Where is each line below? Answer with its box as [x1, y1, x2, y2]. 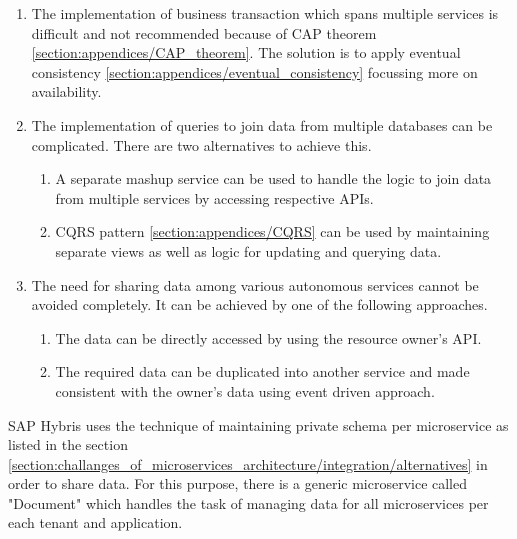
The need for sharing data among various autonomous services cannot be [31, 274, 479, 295]
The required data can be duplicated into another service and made [55, 361, 470, 382]
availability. [31, 81, 102, 102]
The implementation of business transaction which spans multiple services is [31, 3, 499, 23]
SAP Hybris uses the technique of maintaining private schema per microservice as [8, 414, 509, 435]
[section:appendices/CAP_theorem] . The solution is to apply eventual [31, 42, 461, 63]
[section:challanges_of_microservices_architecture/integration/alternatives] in [8, 453, 488, 474]
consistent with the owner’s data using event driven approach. [55, 380, 435, 401]
